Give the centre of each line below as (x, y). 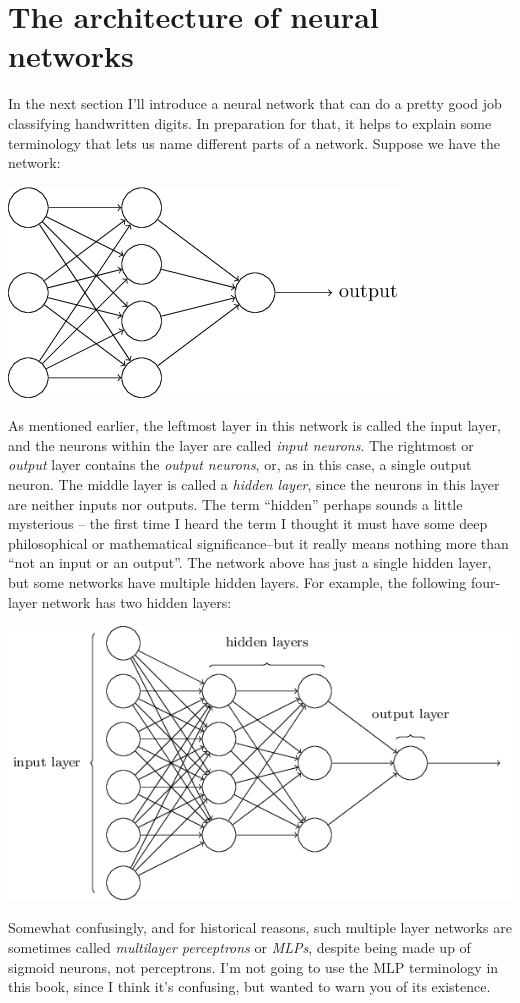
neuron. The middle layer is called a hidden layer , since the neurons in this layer (254, 484)
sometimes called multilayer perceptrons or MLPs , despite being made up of (239, 946)
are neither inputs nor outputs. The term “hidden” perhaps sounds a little (235, 503)
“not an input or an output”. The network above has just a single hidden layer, (250, 562)
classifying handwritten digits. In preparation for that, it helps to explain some (250, 122)
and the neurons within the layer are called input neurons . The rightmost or (241, 444)
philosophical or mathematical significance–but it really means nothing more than (258, 542)
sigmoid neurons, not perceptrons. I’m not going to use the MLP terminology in (253, 966)
